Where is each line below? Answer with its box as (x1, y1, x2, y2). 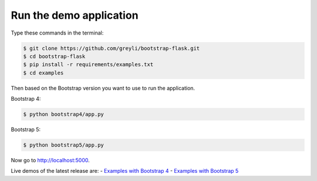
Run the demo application (11, 9, 139, 22)
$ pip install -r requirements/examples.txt (23, 62, 154, 68)
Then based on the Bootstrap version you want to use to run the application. (11, 84, 195, 91)
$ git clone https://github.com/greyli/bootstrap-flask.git (23, 45, 200, 52)
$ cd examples (23, 69, 64, 76)
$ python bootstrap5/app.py (23, 142, 104, 149)
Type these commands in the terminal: (11, 29, 104, 36)
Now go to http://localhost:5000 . (11, 157, 90, 164)
